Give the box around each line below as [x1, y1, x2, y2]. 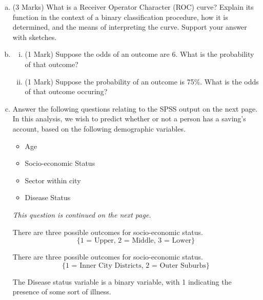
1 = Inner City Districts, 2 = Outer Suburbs [65, 262, 206, 269]
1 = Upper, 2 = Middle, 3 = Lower [80, 237, 192, 245]
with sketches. [12, 31, 57, 42]
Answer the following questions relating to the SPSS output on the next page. [12, 103, 258, 114]
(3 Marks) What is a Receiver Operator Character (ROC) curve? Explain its [12, 2, 254, 12]
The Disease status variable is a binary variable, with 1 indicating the [12, 276, 232, 287]
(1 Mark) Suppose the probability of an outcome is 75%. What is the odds [25, 76, 259, 87]
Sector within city [25, 175, 81, 185]
